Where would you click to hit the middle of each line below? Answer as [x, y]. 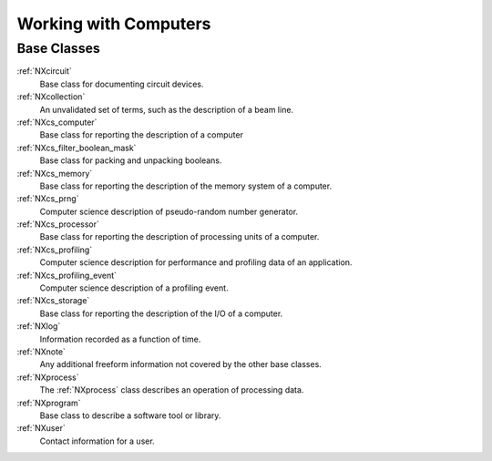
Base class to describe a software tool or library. [130, 415]
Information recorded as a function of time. [120, 339]
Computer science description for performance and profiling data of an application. [196, 262]
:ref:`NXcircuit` [44, 71]
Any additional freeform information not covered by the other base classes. [181, 364]
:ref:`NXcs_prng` [48, 199]
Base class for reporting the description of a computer [141, 135]
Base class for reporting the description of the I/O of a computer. [161, 313]
